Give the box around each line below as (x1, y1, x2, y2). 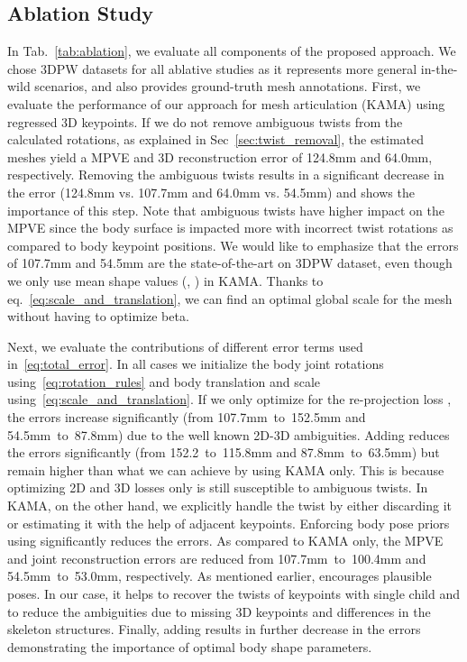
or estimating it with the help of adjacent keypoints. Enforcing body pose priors (7, 513, 450, 532)
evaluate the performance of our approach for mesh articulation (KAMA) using (7, 94, 445, 113)
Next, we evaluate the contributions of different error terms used (7, 336, 363, 355)
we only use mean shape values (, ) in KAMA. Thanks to (7, 271, 324, 290)
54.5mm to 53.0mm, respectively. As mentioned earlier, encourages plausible (7, 566, 432, 585)
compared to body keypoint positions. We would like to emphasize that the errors (7, 235, 459, 254)
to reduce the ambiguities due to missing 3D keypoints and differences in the (7, 602, 431, 621)
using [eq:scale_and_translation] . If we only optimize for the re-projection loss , (7, 390, 452, 409)
